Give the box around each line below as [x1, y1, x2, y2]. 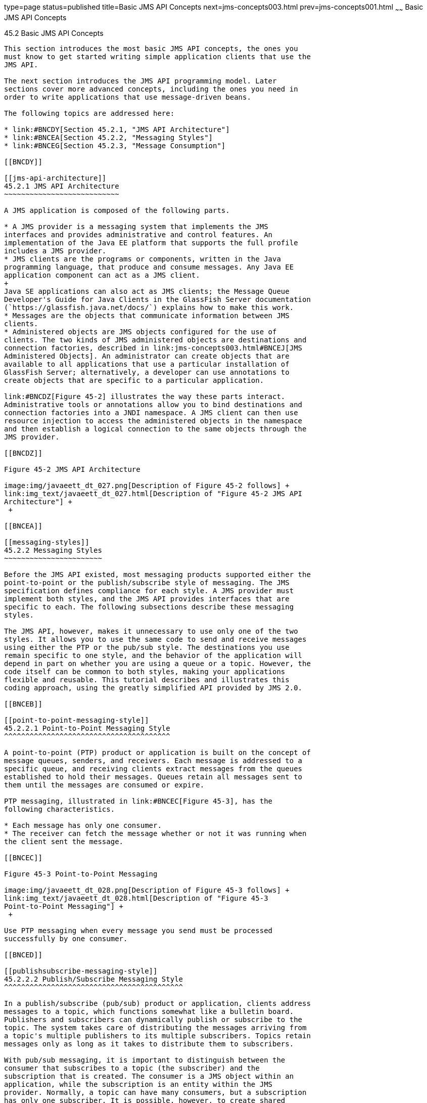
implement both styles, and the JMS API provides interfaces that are [4, 594, 290, 603]
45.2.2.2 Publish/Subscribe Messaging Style [4, 975, 183, 983]
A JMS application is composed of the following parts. [4, 206, 230, 214]
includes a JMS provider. [4, 246, 107, 255]
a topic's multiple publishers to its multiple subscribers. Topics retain [4, 1031, 311, 1040]
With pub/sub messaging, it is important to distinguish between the [4, 1055, 286, 1064]
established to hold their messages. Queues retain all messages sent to [4, 772, 303, 781]
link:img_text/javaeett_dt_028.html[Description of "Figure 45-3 [4, 894, 268, 902]
